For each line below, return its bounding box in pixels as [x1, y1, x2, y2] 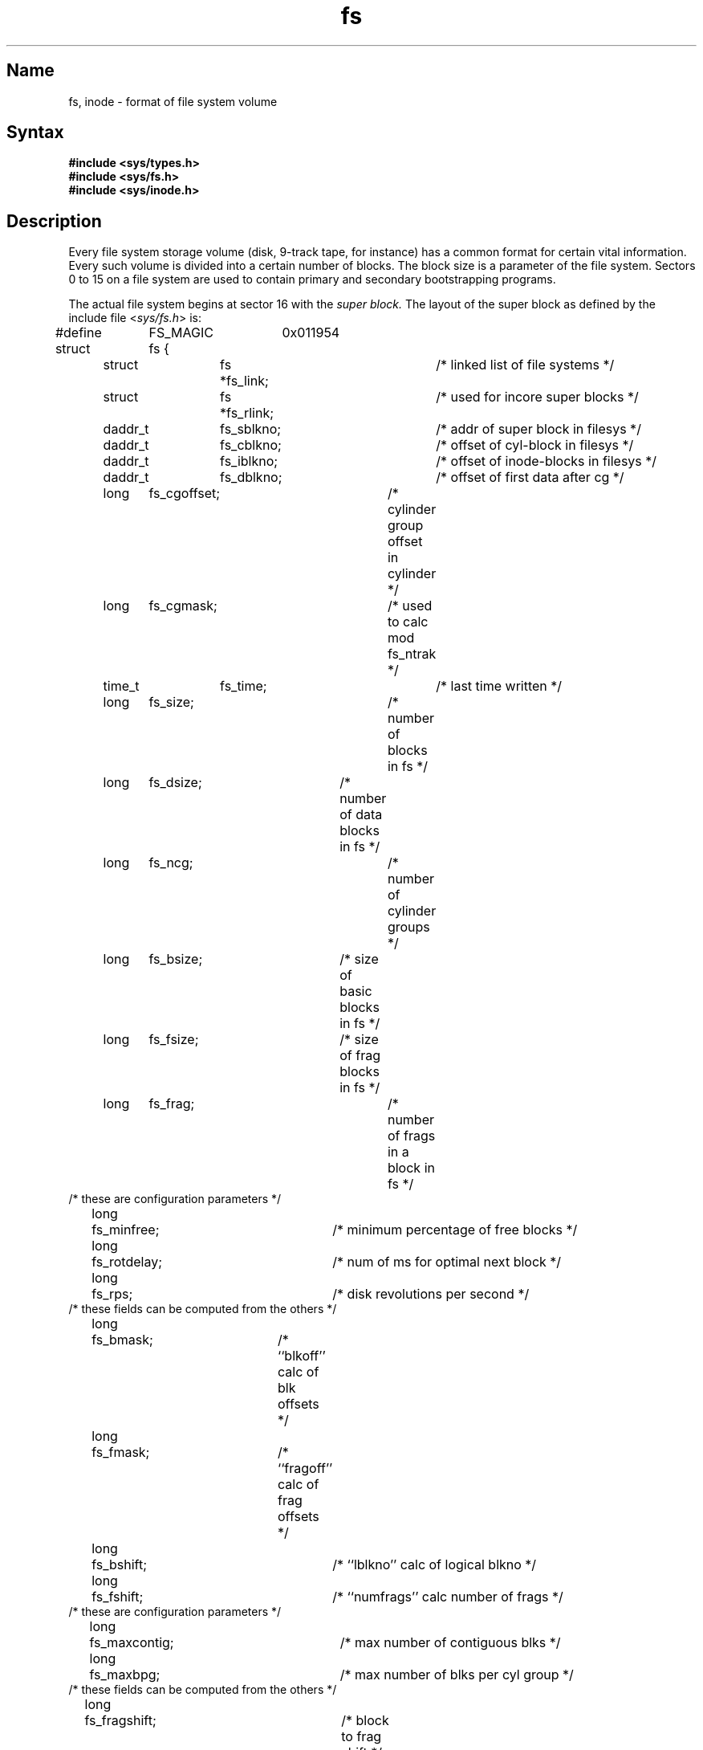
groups [387, 919, 430, 936]
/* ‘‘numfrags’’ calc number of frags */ [332, 1589, 563, 1605]
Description [6, 210, 102, 231]
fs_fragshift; [84, 1712, 156, 1729]
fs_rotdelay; [91, 1254, 162, 1271]
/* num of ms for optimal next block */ [332, 1254, 562, 1271]
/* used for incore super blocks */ [436, 389, 639, 406]
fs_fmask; [91, 1444, 150, 1461]
